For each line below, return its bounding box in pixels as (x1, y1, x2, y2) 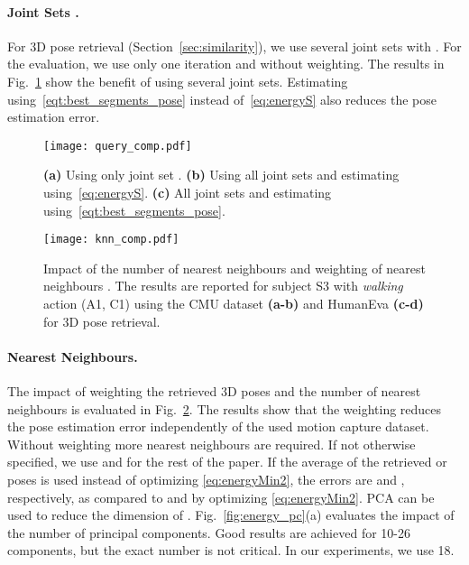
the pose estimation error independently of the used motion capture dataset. (7, 417, 429, 436)
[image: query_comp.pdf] (43, 139, 192, 153)
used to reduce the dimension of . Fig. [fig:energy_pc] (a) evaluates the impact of (7, 505, 455, 524)
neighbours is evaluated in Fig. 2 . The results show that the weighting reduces (7, 399, 442, 418)
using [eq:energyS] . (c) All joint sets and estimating (43, 183, 332, 202)
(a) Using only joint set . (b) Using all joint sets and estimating (43, 165, 400, 184)
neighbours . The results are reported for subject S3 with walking (43, 276, 403, 295)
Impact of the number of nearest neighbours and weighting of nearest (43, 258, 426, 277)
